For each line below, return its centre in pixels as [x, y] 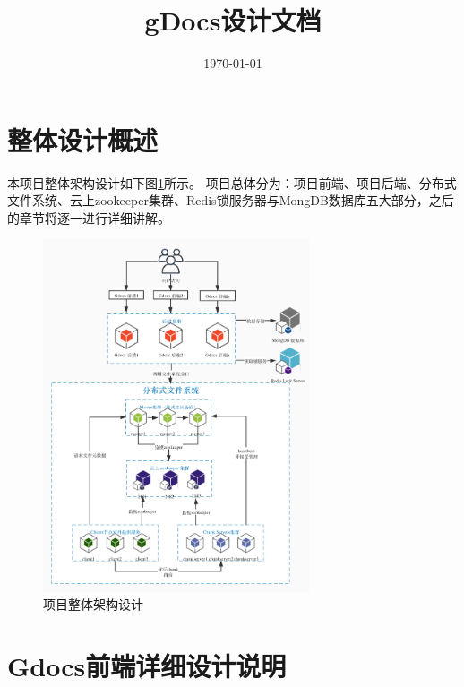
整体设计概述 [83, 139]
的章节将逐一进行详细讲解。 [89, 217]
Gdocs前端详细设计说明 [147, 665]
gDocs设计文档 [233, 20]
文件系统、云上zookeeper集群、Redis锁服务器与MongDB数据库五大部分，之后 [231, 200]
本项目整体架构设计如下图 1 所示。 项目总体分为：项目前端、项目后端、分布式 [232, 182]
